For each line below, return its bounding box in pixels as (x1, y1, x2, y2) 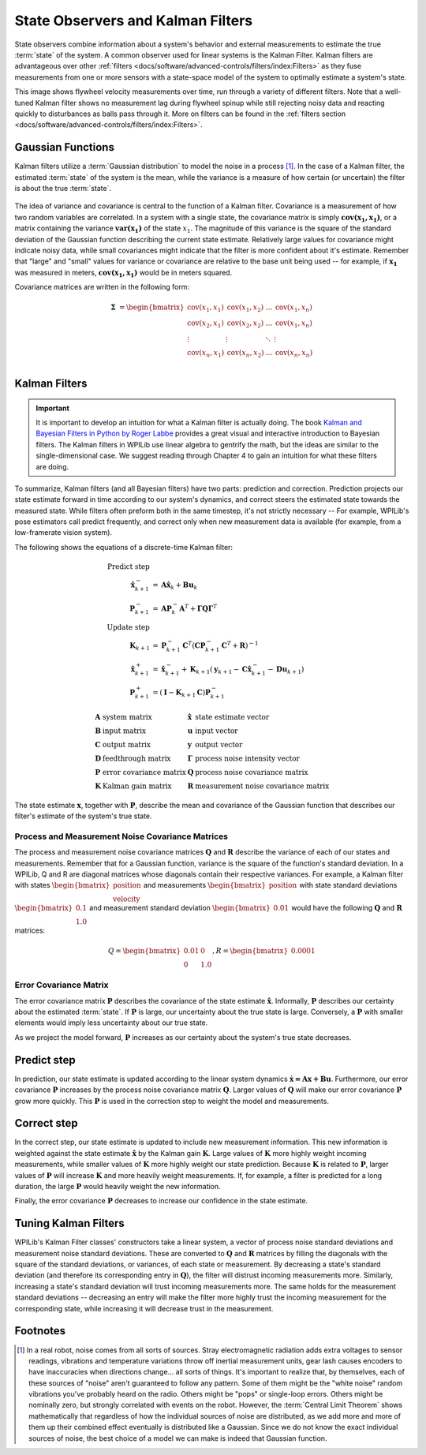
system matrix (103, 713, 153, 721)
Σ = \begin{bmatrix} (110, 303, 185, 312)
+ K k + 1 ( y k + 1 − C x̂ (181, 664, 252, 675)
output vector (194, 740, 243, 749)
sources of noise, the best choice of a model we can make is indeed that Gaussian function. (28, 1433, 327, 1443)
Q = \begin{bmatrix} (107, 947, 181, 956)
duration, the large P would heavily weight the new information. (14, 1181, 221, 1191)
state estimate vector (194, 713, 270, 721)
